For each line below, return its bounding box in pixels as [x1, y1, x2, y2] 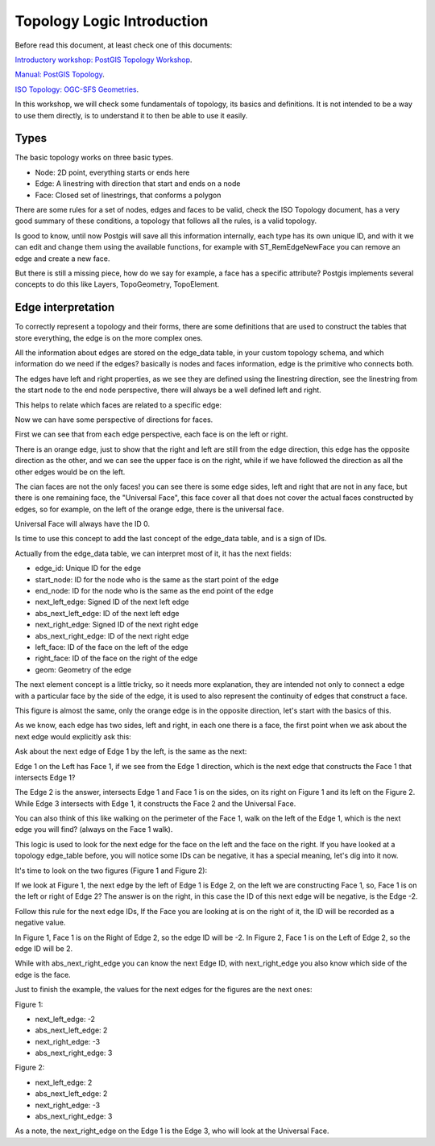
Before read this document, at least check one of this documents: [14, 40, 233, 50]
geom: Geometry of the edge [35, 664, 132, 674]
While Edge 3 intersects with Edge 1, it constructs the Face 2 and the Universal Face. [14, 798, 296, 809]
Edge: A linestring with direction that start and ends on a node [35, 179, 241, 188]
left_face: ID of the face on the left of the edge [35, 642, 188, 652]
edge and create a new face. [14, 254, 110, 263]
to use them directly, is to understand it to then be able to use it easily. [14, 110, 248, 120]
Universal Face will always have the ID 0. [14, 519, 151, 529]
